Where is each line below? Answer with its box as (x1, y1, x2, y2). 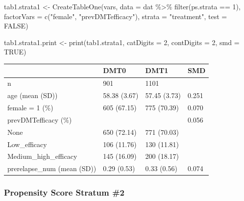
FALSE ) (4, 21, 28, 31)
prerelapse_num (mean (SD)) (7, 163, 97, 174)
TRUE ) (4, 47, 26, 57)
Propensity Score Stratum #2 (4, 186, 125, 199)
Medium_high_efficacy (7, 151, 77, 161)
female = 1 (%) (7, 102, 53, 112)
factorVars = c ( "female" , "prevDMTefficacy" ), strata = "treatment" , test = (4, 11, 227, 21)
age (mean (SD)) (7, 90, 58, 100)
